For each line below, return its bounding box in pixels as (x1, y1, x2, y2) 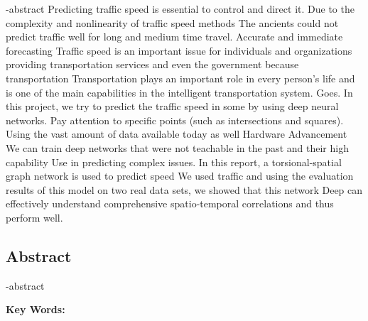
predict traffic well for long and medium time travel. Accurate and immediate (6, 29, 343, 44)
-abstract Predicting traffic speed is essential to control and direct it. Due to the (6, 1, 355, 16)
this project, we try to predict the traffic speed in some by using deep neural (6, 99, 339, 114)
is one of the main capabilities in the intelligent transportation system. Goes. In (6, 85, 353, 99)
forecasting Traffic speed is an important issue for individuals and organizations (6, 43, 352, 58)
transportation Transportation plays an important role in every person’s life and (6, 70, 355, 85)
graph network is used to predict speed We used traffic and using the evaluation (6, 168, 354, 183)
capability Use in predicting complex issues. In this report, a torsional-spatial (6, 154, 342, 169)
